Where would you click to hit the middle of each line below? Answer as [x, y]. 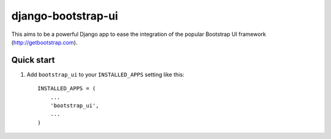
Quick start [33, 60]
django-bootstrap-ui [65, 16]
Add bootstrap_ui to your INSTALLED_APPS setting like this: [105, 74]
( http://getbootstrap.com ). [44, 42]
